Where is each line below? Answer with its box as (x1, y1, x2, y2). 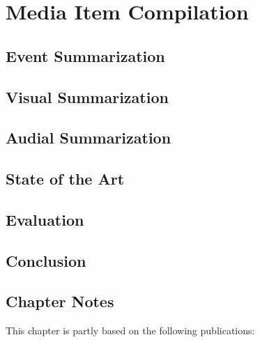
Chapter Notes (6, 290, 114, 312)
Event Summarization (6, 45, 165, 66)
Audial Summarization (6, 127, 171, 148)
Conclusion (6, 249, 86, 271)
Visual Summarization (6, 86, 169, 107)
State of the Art (6, 168, 125, 189)
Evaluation (6, 208, 84, 230)
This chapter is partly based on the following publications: (6, 323, 255, 338)
